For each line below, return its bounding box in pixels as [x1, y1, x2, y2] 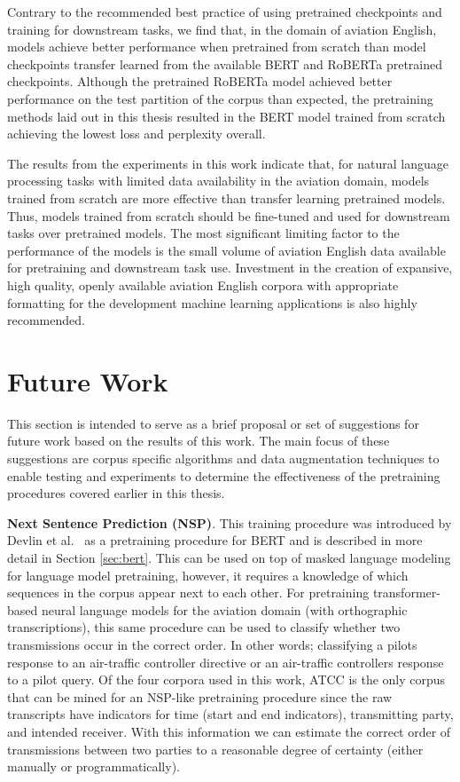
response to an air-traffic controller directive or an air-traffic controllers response [7, 652, 444, 671]
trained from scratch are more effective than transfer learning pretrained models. [7, 188, 446, 207]
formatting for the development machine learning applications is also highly [7, 293, 417, 312]
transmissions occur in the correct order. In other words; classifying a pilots [7, 635, 417, 653]
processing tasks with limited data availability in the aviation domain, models [7, 171, 430, 190]
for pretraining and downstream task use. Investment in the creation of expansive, [7, 258, 453, 277]
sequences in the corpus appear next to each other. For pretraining [7, 583, 370, 602]
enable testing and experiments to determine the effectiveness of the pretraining [7, 466, 441, 485]
